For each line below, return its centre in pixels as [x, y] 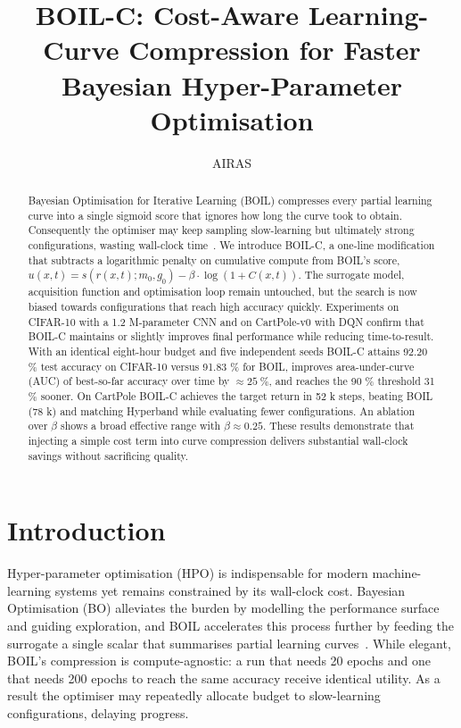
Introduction [86, 530]
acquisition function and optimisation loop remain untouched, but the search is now [222, 292]
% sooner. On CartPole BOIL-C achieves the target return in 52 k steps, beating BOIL [230, 395]
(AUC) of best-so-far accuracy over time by [129, 381]
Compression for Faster [275, 50]
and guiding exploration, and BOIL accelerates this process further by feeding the [231, 625]
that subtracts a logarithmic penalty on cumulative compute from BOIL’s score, [214, 259]
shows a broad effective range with [140, 426]
